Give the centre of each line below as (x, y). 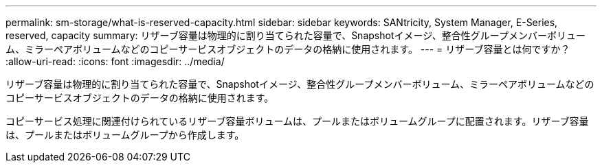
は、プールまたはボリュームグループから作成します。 (125, 135)
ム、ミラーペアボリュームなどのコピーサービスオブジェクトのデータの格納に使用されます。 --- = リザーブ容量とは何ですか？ (288, 49)
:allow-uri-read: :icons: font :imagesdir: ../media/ (115, 61)
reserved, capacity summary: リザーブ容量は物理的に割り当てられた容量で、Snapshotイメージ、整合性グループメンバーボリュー (296, 35)
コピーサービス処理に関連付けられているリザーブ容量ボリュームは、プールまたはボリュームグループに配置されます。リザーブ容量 (297, 121)
